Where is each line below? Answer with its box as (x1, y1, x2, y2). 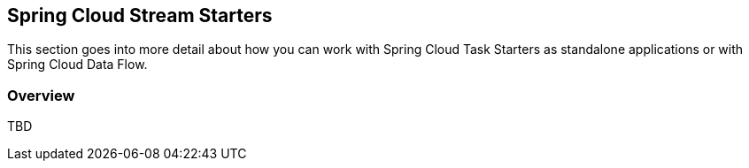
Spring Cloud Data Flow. (7, 57, 148, 73)
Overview (7, 86, 75, 104)
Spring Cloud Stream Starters (7, 4, 273, 27)
